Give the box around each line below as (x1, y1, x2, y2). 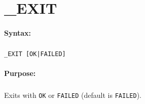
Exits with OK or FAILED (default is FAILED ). (4, 90, 141, 100)
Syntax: (4, 27, 31, 38)
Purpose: (4, 68, 36, 79)
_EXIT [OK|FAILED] (4, 50, 66, 58)
